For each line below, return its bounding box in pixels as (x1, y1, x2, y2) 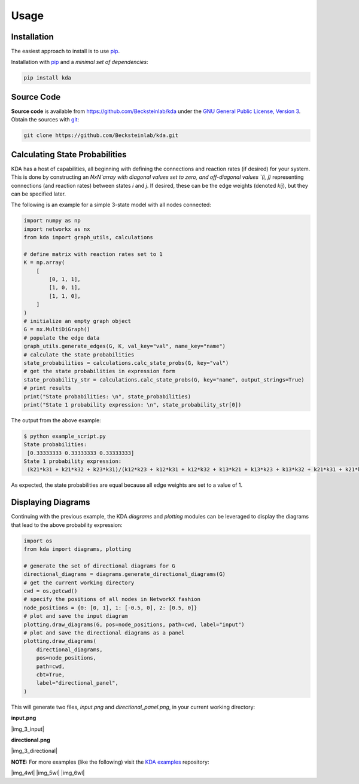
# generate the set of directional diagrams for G (23, 562, 176, 569)
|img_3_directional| (11, 748, 58, 755)
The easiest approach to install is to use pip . (11, 48, 120, 55)
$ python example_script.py (23, 432, 106, 440)
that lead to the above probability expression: (11, 521, 123, 529)
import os (23, 537, 53, 544)
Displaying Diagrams (11, 497, 90, 508)
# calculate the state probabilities (23, 351, 135, 358)
